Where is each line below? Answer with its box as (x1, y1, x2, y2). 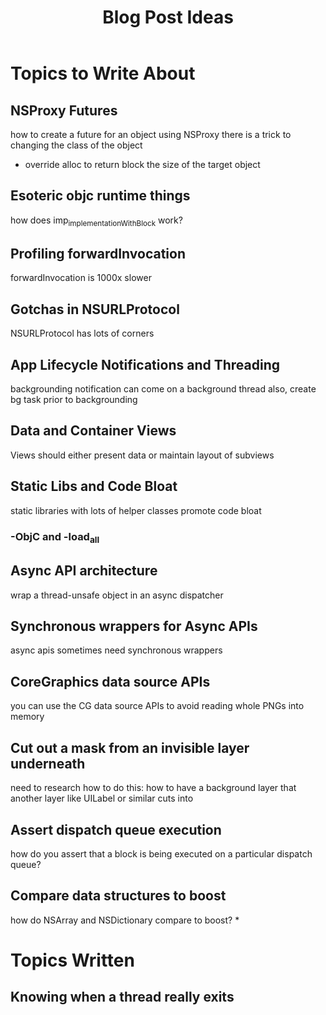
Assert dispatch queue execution (10, 821, 222, 838)
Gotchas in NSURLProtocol (10, 301, 180, 318)
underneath (10, 755, 86, 772)
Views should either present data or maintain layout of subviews (10, 449, 275, 461)
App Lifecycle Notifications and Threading (10, 356, 280, 373)
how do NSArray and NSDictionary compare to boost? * (10, 914, 240, 926)
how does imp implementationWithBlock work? (10, 214, 183, 228)
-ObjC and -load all (10, 529, 100, 545)
